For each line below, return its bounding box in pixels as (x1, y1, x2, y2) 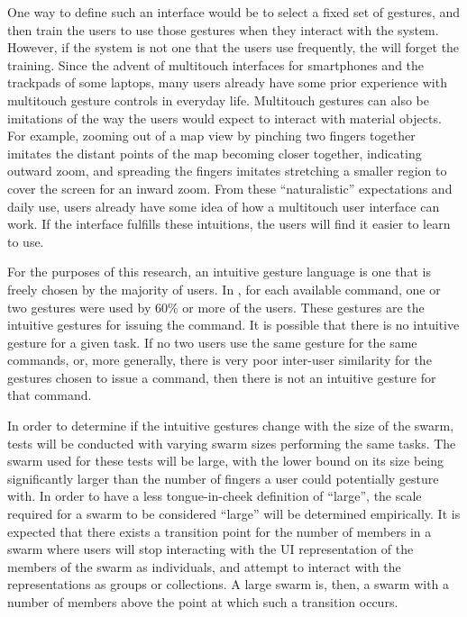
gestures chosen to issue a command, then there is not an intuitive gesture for (7, 367, 436, 386)
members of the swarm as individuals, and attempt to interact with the (7, 557, 401, 576)
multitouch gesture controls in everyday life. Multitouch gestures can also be (7, 90, 429, 109)
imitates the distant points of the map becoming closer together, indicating (7, 143, 422, 162)
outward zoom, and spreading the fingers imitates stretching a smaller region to (7, 161, 447, 180)
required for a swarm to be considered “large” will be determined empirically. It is (7, 504, 461, 523)
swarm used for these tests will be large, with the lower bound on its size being (7, 451, 444, 470)
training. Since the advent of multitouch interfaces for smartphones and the (7, 55, 425, 74)
